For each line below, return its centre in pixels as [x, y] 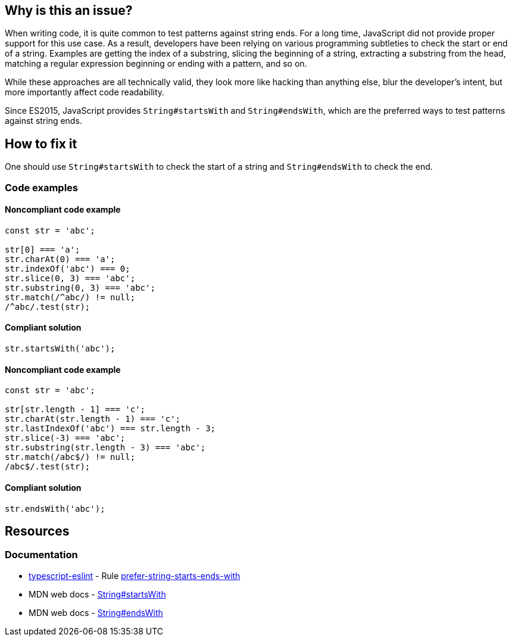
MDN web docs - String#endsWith [96, 612]
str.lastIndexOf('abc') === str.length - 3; [110, 429]
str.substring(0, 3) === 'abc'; [80, 287]
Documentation [41, 555]
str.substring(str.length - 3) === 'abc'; [105, 448]
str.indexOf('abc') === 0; [68, 268]
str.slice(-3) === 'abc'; [65, 438]
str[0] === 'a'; [43, 249]
